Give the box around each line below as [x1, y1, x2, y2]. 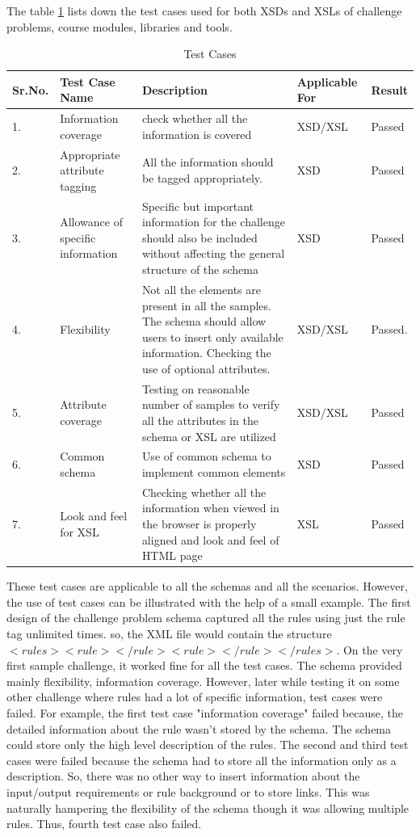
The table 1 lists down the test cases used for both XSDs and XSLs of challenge [6, 2, 402, 19]
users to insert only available [141, 328, 283, 345]
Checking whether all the [141, 483, 267, 500]
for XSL [60, 523, 99, 540]
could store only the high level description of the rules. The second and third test [6, 736, 409, 753]
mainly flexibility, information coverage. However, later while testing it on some [6, 672, 400, 689]
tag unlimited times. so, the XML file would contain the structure [6, 625, 332, 642]
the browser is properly [141, 515, 257, 532]
